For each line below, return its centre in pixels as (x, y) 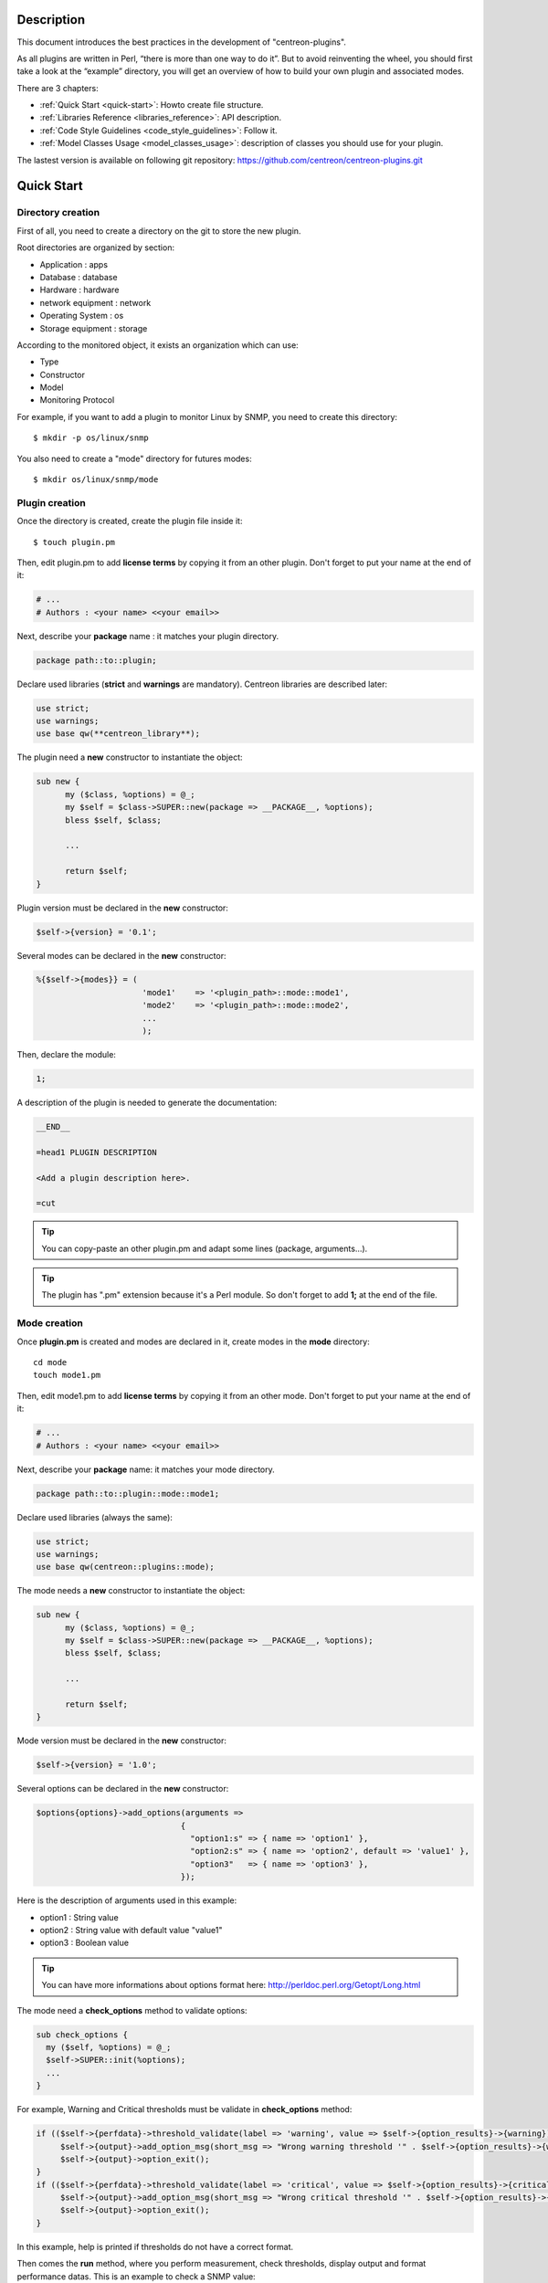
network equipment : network (95, 302)
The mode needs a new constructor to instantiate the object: (131, 1591)
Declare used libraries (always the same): (95, 1517)
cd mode (50, 1362)
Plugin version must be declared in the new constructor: (122, 908)
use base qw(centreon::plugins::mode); (125, 1567)
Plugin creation (51, 502)
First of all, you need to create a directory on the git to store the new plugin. (159, 231)
